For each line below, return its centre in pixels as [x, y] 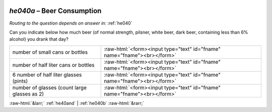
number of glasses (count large [49, 87]
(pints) [20, 81]
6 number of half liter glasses [47, 74]
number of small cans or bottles [50, 52]
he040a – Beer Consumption [55, 11]
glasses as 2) [28, 94]
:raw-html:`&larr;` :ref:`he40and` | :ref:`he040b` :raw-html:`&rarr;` [77, 103]
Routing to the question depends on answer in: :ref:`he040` [71, 23]
